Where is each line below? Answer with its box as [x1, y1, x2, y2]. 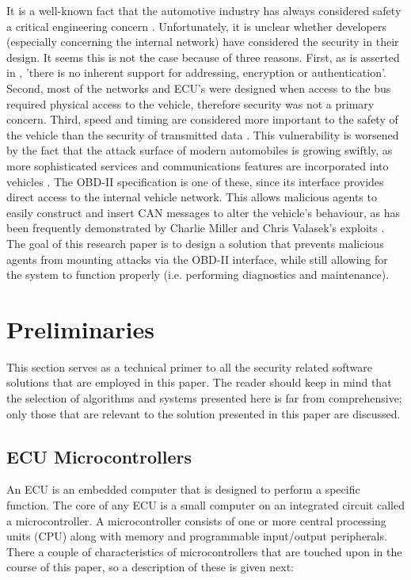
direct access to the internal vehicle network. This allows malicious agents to [6, 189, 377, 205]
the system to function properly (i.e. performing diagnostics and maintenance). [6, 266, 390, 283]
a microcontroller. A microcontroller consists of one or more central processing [6, 512, 386, 528]
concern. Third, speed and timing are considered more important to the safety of [6, 111, 398, 128]
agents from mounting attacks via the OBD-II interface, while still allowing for [6, 250, 388, 267]
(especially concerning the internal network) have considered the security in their [6, 33, 399, 50]
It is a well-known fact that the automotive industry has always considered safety [6, 2, 401, 18]
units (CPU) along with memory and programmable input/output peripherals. [6, 528, 387, 544]
